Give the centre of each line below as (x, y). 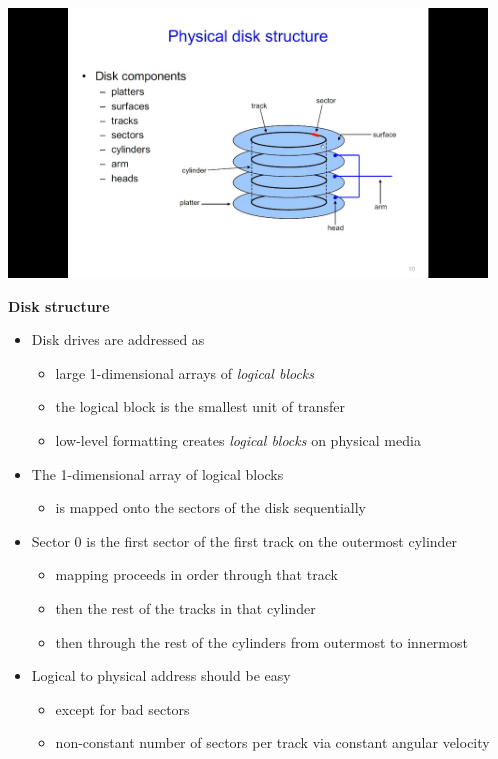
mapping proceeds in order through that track (196, 574)
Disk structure (59, 305)
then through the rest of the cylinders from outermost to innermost (261, 641)
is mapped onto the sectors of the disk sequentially (210, 507)
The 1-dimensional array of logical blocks (157, 473)
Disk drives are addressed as (118, 339)
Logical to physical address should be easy (161, 675)
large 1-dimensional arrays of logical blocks (185, 372)
